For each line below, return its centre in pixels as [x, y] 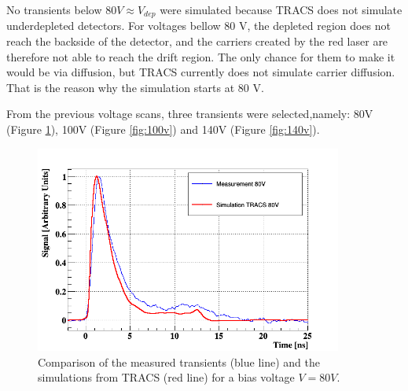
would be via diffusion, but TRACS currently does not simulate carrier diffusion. [201, 72]
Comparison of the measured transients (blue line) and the [179, 361]
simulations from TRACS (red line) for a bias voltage [166, 377]
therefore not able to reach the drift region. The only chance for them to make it [201, 56]
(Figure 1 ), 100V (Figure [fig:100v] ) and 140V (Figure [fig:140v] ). [163, 129]
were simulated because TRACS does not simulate [281, 9]
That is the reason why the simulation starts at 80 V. [135, 87]
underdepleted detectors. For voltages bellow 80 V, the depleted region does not [199, 26]
